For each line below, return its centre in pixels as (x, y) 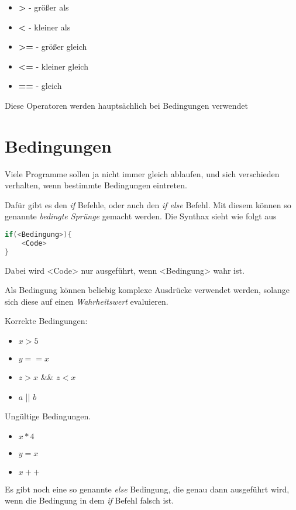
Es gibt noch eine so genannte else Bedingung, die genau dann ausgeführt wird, (147, 489)
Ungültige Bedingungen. (48, 416)
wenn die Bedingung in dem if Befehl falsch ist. (90, 500)
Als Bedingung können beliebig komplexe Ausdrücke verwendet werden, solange (147, 290)
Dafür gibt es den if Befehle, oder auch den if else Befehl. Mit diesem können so (148, 204)
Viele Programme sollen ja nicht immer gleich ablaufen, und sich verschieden (142, 173)
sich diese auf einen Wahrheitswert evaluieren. (87, 301)
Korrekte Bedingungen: (46, 321)
